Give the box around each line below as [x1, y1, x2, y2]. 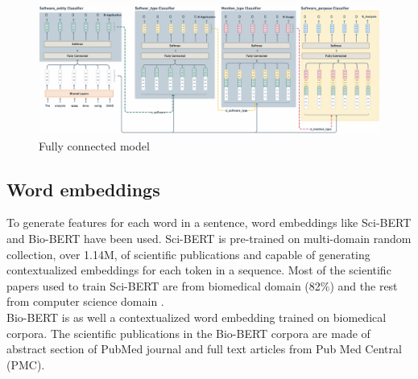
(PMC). [6, 356, 45, 373]
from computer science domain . [6, 293, 164, 310]
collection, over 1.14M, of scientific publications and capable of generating [6, 245, 370, 262]
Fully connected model [39, 137, 150, 154]
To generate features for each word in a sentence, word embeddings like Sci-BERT [6, 214, 412, 231]
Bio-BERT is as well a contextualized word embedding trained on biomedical [6, 308, 387, 325]
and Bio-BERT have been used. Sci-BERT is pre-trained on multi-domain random [6, 229, 412, 246]
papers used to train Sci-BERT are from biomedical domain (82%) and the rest [6, 277, 398, 294]
